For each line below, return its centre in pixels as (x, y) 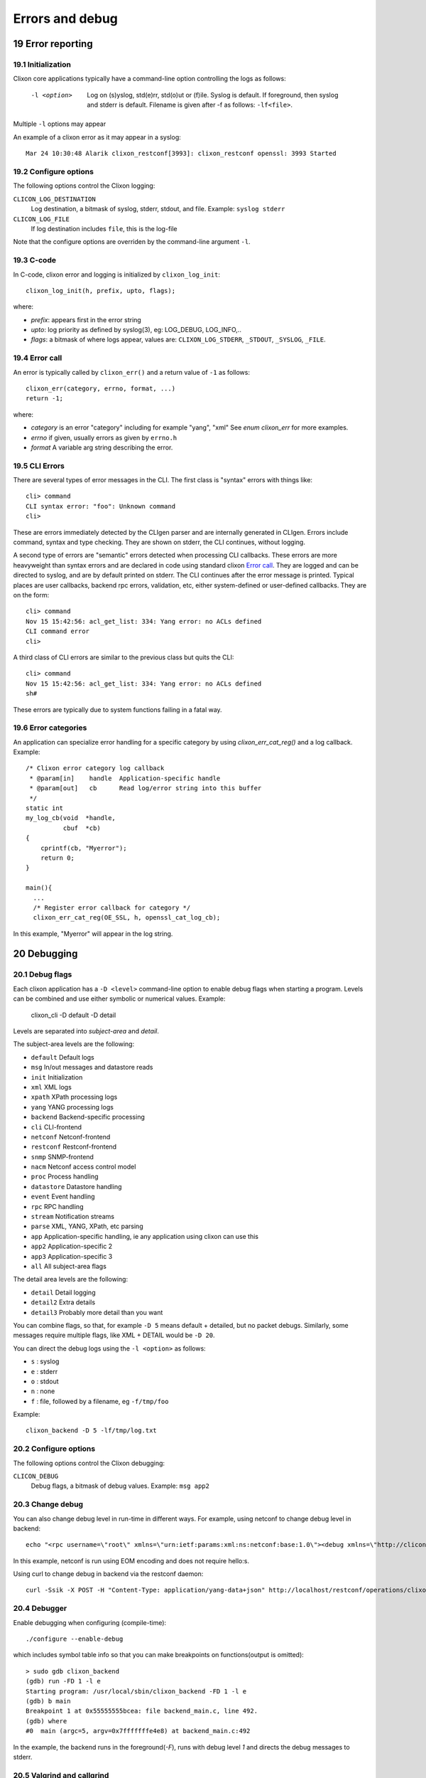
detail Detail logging (63, 1292)
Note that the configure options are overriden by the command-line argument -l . (132, 242)
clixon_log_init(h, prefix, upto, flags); (101, 291)
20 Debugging (45, 954)
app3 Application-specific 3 (72, 1256)
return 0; (57, 858)
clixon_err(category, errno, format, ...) (101, 388)
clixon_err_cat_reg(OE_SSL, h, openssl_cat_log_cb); (127, 918)
